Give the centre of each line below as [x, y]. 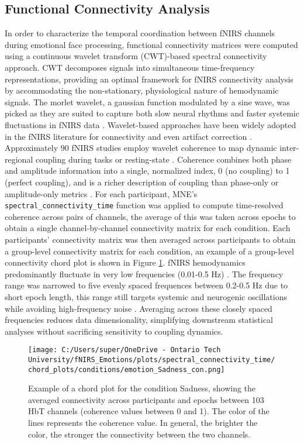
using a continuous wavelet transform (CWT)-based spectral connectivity [136, 56]
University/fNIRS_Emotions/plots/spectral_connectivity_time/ [152, 359]
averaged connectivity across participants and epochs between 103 [146, 399]
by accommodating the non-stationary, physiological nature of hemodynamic [142, 90]
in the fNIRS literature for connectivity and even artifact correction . [128, 136]
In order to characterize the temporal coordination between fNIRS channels [140, 33]
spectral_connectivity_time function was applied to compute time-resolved [144, 205]
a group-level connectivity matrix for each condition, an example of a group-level [149, 251]
